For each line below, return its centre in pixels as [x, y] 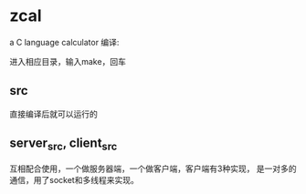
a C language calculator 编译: [64, 42]
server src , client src [63, 144]
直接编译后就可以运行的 [53, 114]
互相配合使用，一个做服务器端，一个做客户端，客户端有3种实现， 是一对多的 [153, 168]
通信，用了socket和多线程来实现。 [74, 179]
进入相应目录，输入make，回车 [68, 61]
